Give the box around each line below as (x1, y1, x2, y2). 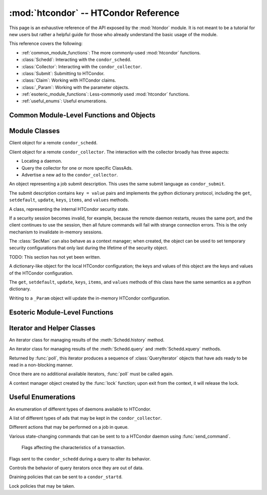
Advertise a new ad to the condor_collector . (21, 172, 118, 178)
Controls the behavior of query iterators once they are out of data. (9, 465, 144, 471)
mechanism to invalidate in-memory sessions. (9, 229, 103, 235)
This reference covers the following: (9, 41, 83, 46)
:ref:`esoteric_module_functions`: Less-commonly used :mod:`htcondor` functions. (21, 91, 190, 97)
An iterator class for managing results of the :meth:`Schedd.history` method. (9, 337, 165, 343)
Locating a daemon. (21, 158, 62, 164)
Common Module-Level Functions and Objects (9, 111, 156, 120)
